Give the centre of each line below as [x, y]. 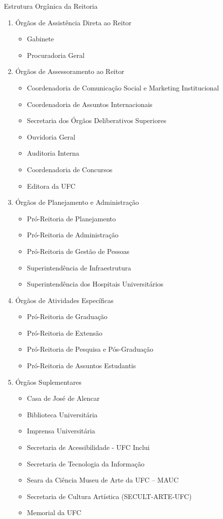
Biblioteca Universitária [62, 414]
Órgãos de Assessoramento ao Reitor [70, 71]
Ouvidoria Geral [51, 136]
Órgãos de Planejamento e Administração [77, 202]
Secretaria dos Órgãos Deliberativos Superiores [97, 120]
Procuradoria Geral [56, 55]
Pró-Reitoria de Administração [73, 235]
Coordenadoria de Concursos [70, 169]
